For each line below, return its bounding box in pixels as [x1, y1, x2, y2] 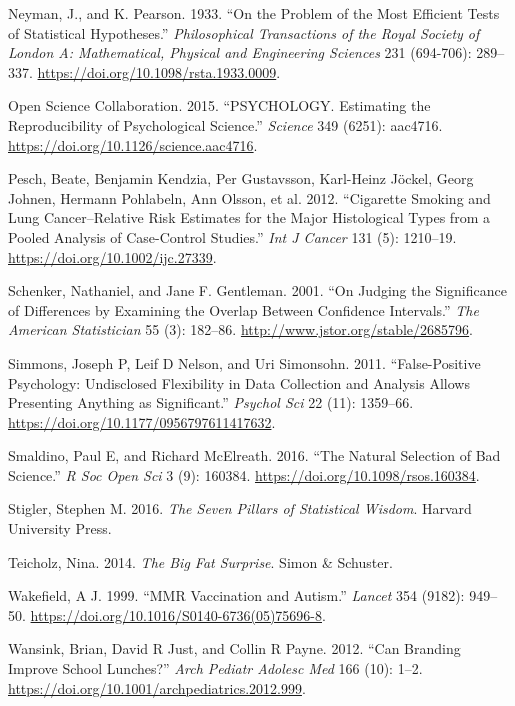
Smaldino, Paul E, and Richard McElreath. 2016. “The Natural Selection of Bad [8, 445, 501, 466]
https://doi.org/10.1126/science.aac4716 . [8, 134, 258, 155]
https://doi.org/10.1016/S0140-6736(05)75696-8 [30, 604, 322, 625]
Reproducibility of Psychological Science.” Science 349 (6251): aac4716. [8, 114, 443, 135]
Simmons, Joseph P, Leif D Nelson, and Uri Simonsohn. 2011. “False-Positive [8, 352, 481, 373]
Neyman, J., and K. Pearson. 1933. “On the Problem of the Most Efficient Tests [8, 3, 500, 23]
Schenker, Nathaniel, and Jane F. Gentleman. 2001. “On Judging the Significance [8, 280, 507, 301]
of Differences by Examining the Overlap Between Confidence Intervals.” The [8, 299, 479, 320]
